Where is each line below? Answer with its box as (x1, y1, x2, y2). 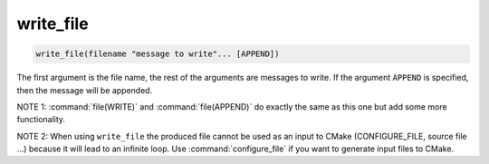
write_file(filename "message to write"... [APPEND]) (35, 49, 280, 59)
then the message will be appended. (16, 84, 153, 95)
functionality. (16, 114, 66, 125)
